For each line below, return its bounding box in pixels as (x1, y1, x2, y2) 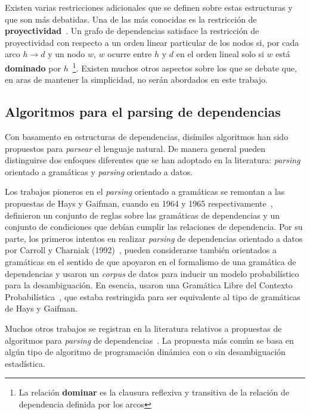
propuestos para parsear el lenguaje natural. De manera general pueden (5, 142, 265, 154)
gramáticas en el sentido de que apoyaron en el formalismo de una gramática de (5, 255, 296, 267)
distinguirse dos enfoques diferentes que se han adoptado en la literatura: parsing (5, 154, 300, 166)
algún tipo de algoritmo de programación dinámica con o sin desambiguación (5, 345, 286, 358)
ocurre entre (107, 48, 152, 60)
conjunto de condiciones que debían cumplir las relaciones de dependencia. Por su (5, 220, 303, 233)
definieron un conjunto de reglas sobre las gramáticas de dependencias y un (5, 208, 280, 221)
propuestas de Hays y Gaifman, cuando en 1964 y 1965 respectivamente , (5, 197, 273, 209)
